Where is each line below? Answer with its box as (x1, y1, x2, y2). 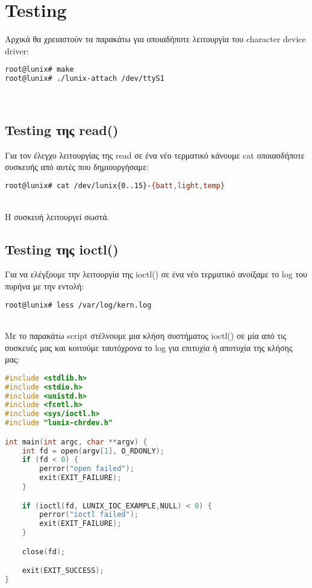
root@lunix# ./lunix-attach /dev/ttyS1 (5, 74, 164, 83)
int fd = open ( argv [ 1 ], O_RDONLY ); (22, 446, 164, 455)
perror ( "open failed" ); (39, 464, 134, 473)
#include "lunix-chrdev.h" (5, 419, 113, 428)
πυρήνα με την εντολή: (5, 279, 84, 292)
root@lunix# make (5, 65, 74, 74)
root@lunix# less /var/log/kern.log (5, 300, 152, 309)
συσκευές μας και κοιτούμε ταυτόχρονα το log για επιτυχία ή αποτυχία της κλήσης (5, 341, 293, 353)
